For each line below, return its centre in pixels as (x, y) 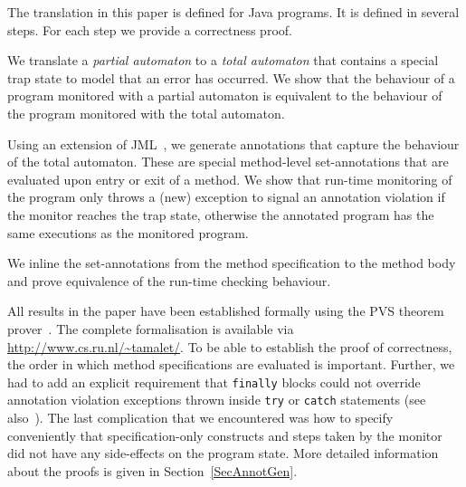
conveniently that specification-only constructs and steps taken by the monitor (225, 435)
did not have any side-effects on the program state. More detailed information (223, 453)
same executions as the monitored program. (128, 232)
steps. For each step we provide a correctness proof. (150, 29)
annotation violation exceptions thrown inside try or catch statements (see (217, 400)
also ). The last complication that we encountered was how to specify (200, 417)
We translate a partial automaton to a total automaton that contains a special (223, 60)
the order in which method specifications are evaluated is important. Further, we (231, 364)
